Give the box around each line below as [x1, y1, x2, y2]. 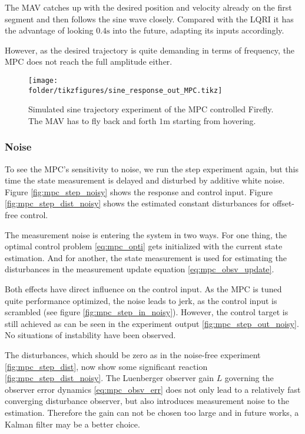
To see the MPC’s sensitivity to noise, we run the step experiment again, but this [5, 162, 299, 175]
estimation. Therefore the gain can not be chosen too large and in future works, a [5, 406, 299, 418]
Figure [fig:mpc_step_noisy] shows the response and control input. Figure [5, 185, 273, 198]
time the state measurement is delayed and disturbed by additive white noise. [5, 174, 285, 186]
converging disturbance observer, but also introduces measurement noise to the [5, 395, 289, 407]
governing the [224, 372, 274, 384]
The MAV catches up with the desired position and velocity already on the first [5, 1, 292, 13]
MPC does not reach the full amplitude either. [5, 55, 173, 68]
